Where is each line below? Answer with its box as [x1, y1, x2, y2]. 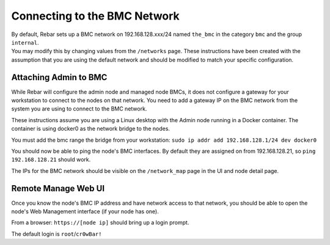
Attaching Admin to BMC [11, 72, 108, 82]
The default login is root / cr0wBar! [11, 230, 102, 238]
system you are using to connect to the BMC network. [11, 105, 147, 112]
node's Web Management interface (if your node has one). [11, 208, 159, 215]
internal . [11, 38, 39, 46]
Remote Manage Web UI [11, 183, 105, 194]
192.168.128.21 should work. [11, 156, 91, 163]
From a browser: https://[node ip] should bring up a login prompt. [11, 219, 189, 226]
